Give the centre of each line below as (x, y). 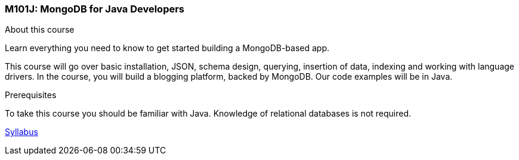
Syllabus (21, 132)
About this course (40, 30)
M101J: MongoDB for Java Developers (95, 9)
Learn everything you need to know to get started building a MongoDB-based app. (167, 48)
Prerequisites (31, 95)
